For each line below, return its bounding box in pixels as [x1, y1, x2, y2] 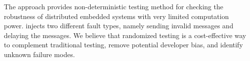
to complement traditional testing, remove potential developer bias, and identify [4, 40, 243, 50]
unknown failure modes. [4, 49, 75, 59]
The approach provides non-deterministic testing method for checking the [4, 1, 223, 11]
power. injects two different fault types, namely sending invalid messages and [4, 20, 233, 31]
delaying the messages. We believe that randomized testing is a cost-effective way [4, 30, 247, 40]
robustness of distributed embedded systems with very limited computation [4, 11, 229, 21]
